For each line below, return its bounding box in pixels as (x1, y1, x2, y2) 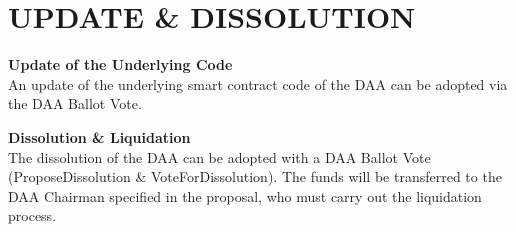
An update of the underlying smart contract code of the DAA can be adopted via (8, 73, 508, 94)
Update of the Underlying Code (8, 54, 233, 75)
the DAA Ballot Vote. (8, 93, 142, 114)
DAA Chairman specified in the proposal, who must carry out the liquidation (8, 185, 482, 206)
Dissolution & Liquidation (8, 126, 191, 147)
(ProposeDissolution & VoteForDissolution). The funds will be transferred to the (8, 166, 502, 187)
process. (8, 205, 57, 226)
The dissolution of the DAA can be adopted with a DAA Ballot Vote (8, 146, 431, 167)
